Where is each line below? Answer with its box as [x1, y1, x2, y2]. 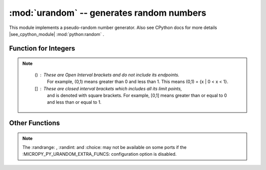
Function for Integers [9, 44, 75, 53]
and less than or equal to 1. [47, 99, 102, 105]
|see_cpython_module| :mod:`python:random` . [9, 31, 104, 37]
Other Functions [9, 119, 60, 127]
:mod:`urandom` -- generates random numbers [9, 7, 206, 18]
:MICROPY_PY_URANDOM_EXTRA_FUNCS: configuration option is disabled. [22, 151, 177, 157]
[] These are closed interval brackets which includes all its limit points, [34, 85, 182, 91]
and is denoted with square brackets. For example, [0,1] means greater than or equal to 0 [47, 92, 227, 98]
